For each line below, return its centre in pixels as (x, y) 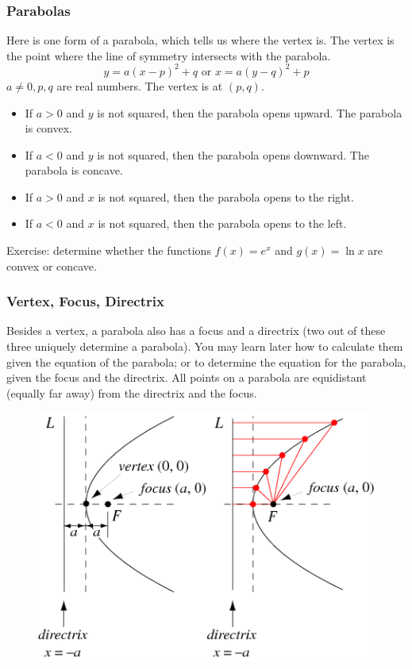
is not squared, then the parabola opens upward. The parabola (250, 112)
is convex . (48, 128)
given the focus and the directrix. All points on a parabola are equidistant (187, 377)
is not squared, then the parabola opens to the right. (226, 196)
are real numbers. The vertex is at (140, 85)
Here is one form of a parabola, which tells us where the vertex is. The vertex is (200, 40)
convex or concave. (52, 265)
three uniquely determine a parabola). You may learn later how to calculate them (205, 346)
